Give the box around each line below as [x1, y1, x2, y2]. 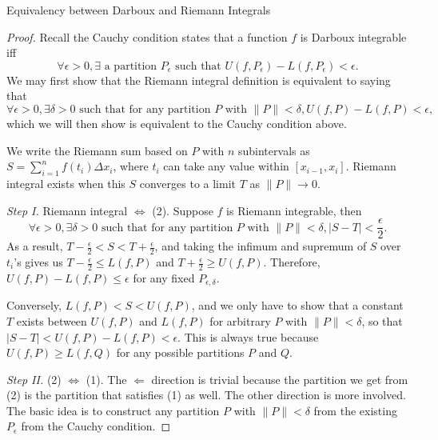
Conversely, [6, 297, 62, 314]
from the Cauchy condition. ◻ [21, 418, 171, 434]
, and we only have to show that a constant [191, 297, 404, 314]
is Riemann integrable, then [226, 202, 362, 218]
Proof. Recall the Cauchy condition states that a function [6, 28, 288, 45]
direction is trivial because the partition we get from [151, 370, 408, 387]
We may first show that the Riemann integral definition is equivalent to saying [6, 71, 391, 88]
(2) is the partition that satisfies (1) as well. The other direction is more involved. [6, 386, 406, 403]
